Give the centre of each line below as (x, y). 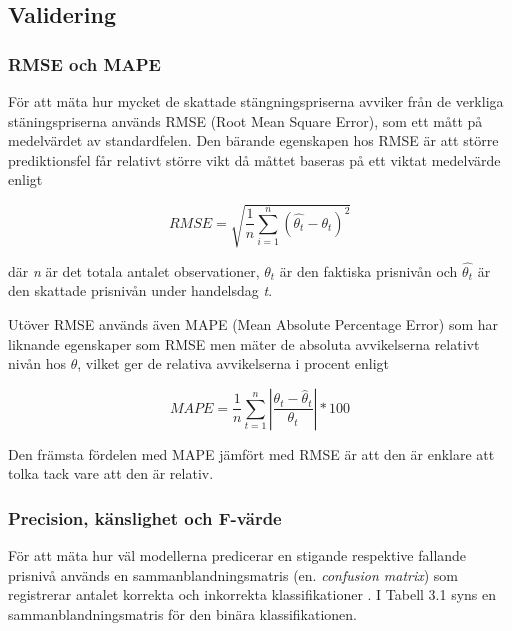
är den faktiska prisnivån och (368, 270)
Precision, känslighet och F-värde (145, 517)
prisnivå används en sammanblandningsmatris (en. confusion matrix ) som (233, 574)
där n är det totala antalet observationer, (134, 270)
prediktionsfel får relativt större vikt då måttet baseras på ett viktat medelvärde (254, 159)
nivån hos (37, 363)
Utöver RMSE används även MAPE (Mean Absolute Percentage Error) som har (253, 323)
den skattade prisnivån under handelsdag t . (140, 290)
